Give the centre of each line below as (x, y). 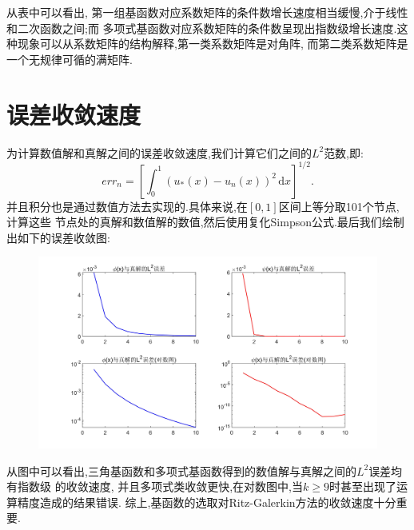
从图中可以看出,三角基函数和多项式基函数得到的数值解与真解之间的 (181, 470)
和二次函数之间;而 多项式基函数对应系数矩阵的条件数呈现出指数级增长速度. (202, 28)
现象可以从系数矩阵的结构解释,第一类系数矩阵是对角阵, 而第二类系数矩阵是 (213, 44)
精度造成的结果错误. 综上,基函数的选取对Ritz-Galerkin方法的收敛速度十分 (207, 502)
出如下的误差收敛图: (58, 237)
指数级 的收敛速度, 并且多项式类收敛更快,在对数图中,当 (160, 486)
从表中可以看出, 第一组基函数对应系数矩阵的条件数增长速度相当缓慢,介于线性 (207, 12)
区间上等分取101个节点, (339, 206)
